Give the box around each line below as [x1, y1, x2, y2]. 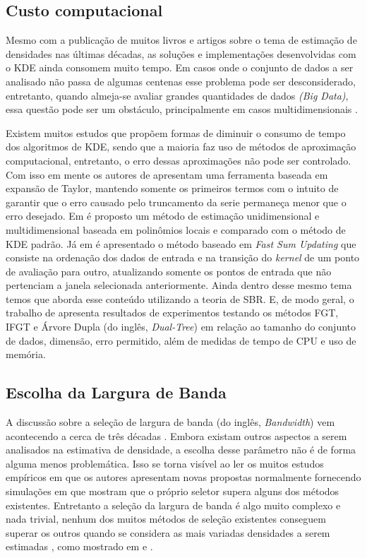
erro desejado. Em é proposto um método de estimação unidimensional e [6, 208, 320, 223]
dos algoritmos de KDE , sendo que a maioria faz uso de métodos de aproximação [6, 139, 356, 154]
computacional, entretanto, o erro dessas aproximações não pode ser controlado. [6, 153, 351, 167]
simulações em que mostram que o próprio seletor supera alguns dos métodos [6, 484, 339, 499]
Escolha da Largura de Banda [6, 381, 227, 403]
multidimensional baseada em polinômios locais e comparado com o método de [6, 222, 346, 237]
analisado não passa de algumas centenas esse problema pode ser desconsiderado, [6, 73, 356, 88]
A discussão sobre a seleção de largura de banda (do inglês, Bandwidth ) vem [6, 415, 335, 429]
